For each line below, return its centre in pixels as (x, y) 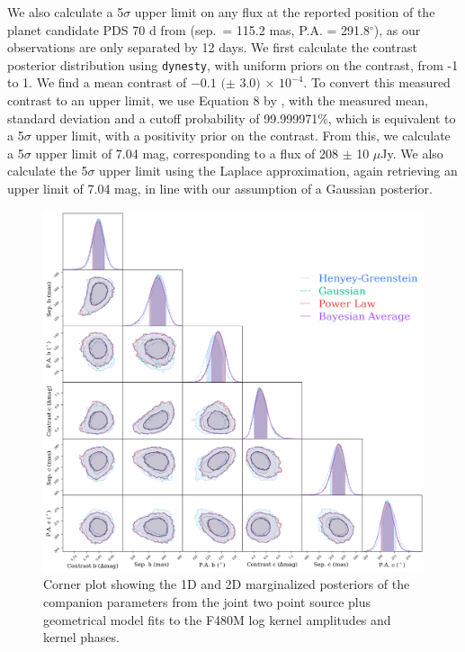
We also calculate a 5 (66, 12)
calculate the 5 (48, 171)
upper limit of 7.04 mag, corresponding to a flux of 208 (187, 153)
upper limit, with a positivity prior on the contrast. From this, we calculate (243, 136)
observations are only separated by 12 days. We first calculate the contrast (213, 47)
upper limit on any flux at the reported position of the (285, 12)
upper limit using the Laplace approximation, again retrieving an (278, 171)
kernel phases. (81, 637)
